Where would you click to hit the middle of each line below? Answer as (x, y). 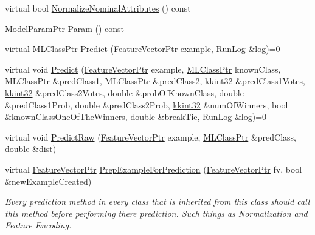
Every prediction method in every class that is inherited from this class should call (157, 201)
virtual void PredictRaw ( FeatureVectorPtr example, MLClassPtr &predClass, (151, 137)
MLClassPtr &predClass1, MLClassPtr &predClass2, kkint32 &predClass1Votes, (155, 81)
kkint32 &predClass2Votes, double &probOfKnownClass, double (124, 92)
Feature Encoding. (38, 225)
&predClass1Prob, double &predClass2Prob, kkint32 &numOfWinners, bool (147, 104)
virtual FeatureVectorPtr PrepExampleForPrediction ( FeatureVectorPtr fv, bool (154, 169)
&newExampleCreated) (48, 181)
